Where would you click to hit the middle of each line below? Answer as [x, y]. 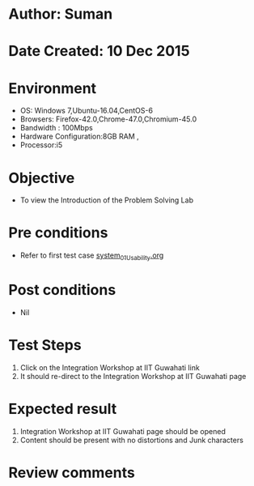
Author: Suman [61, 14]
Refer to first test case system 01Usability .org [92, 256]
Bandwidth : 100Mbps [56, 128]
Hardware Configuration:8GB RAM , [79, 136]
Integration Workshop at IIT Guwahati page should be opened [123, 431]
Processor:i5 [41, 145]
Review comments [72, 473]
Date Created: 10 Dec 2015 [99, 51]
